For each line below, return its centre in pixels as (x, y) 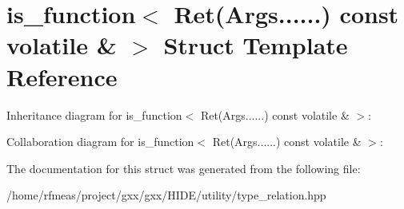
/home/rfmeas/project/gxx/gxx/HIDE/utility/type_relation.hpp (166, 195)
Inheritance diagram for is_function (94, 114)
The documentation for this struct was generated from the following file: (184, 168)
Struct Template (256, 45)
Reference (62, 76)
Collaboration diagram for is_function (100, 142)
